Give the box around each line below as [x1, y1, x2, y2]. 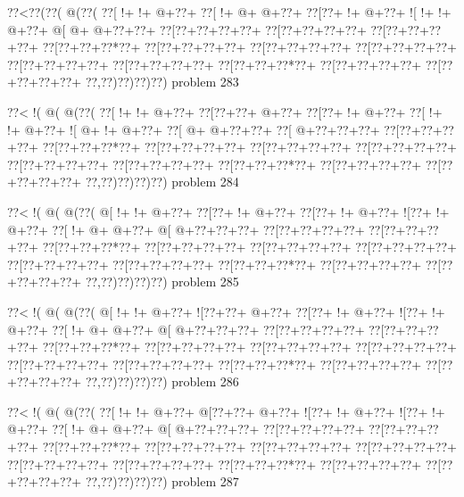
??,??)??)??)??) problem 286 [85, 372, 239, 391]
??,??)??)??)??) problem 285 [85, 272, 239, 291]
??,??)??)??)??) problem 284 [85, 172, 239, 191]
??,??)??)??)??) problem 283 [85, 72, 239, 91]
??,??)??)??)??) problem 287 [85, 472, 239, 491]
